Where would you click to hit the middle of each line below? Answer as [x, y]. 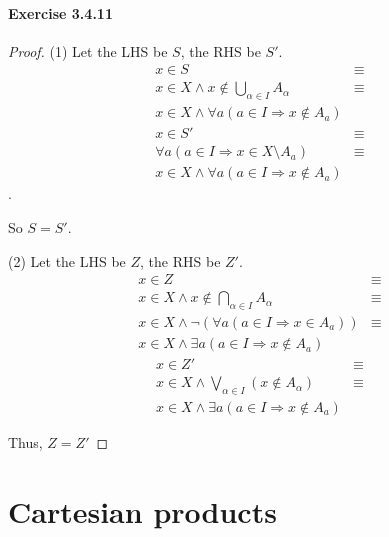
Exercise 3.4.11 [60, 12]
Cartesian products [142, 510]
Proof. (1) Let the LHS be [88, 50]
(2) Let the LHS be [67, 260]
